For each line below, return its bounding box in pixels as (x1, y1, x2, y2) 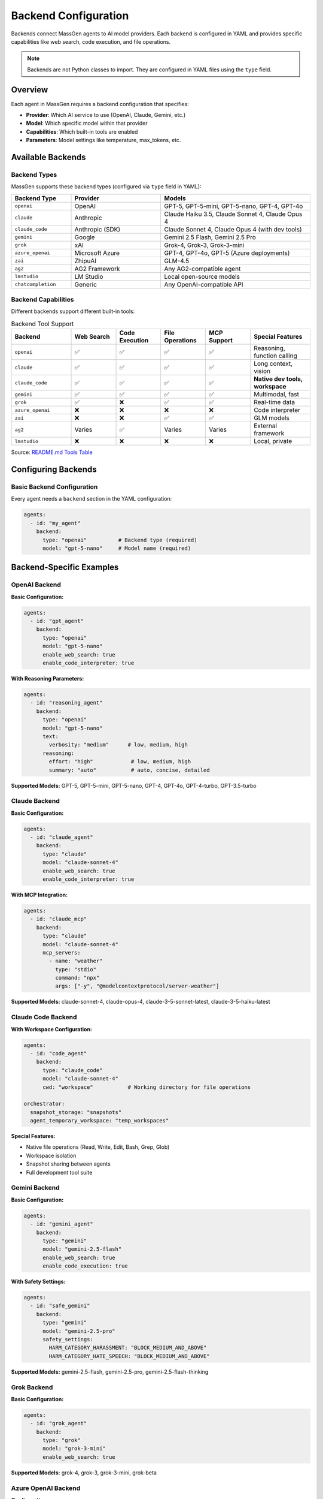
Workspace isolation (26, 1152, 77, 1159)
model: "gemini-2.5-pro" (42, 1328, 116, 1334)
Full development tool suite (26, 1169, 93, 1176)
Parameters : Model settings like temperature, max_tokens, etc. (26, 137, 181, 144)
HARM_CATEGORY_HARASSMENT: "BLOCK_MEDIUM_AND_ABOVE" (48, 1344, 207, 1351)
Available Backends (11, 152, 86, 162)
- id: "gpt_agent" (30, 618, 84, 625)
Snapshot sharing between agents (26, 1160, 111, 1167)
